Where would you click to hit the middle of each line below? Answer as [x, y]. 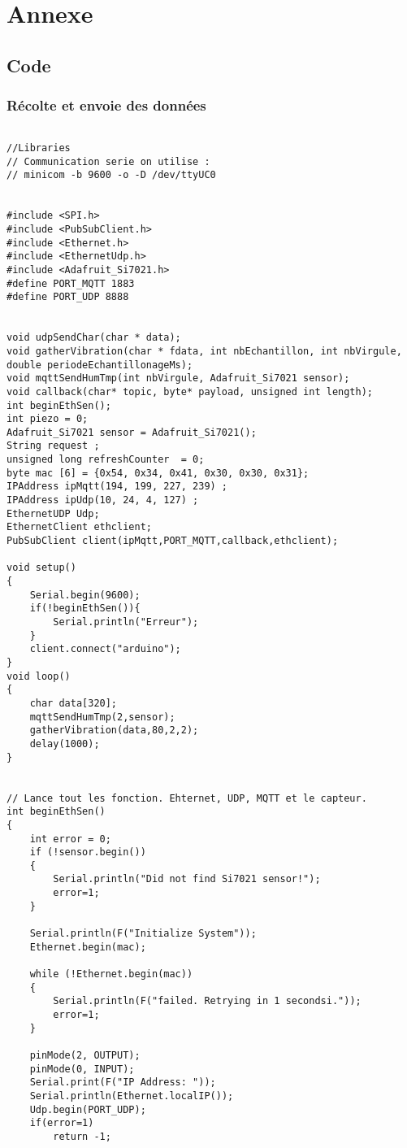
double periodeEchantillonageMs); [100, 365]
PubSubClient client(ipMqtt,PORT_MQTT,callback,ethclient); [173, 541]
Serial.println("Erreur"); [126, 622]
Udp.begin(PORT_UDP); [88, 1109]
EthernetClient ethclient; [79, 527]
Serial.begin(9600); [85, 595]
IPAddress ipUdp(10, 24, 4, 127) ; [103, 500]
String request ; [53, 446]
